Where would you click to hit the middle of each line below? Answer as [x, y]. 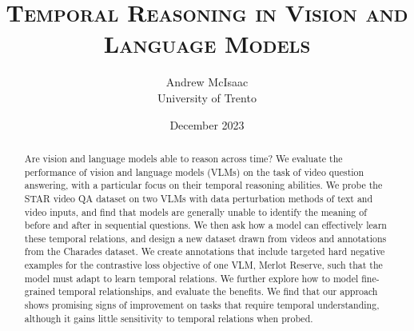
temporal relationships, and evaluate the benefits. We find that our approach [218, 291]
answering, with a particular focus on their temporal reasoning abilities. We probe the [203, 185]
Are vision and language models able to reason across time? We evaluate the [183, 158]
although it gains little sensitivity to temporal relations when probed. [169, 318]
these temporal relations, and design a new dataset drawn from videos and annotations [205, 238]
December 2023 [207, 124]
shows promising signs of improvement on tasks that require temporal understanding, [202, 305]
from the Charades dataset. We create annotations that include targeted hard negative [205, 251]
